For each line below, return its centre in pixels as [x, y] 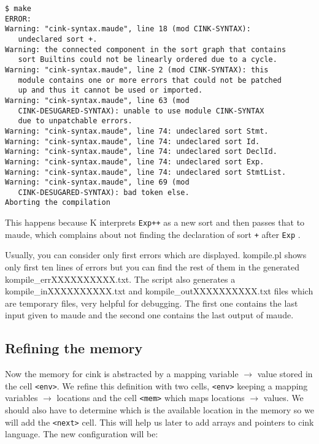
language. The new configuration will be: [82, 434]
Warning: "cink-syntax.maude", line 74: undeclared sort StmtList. [146, 172]
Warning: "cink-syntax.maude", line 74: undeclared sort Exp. [135, 162]
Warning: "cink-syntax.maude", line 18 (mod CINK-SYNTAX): [128, 29]
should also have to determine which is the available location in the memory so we [159, 410]
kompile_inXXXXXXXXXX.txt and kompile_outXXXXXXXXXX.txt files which [159, 291]
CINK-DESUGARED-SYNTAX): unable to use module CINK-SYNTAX [141, 111]
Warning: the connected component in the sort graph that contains [146, 49]
